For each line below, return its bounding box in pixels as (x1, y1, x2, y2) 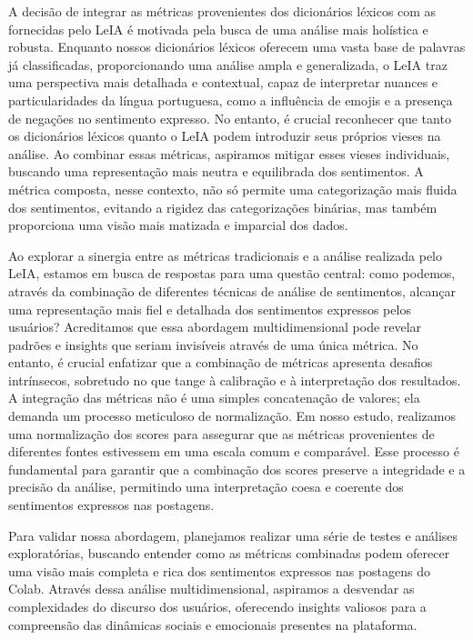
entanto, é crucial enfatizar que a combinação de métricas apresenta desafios (8, 353, 433, 372)
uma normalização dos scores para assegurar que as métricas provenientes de (8, 424, 435, 443)
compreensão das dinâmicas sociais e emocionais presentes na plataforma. (8, 615, 418, 634)
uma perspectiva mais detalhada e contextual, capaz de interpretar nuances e (8, 73, 438, 92)
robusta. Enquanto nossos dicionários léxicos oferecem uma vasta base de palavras (8, 37, 466, 56)
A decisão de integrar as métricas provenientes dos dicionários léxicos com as (8, 2, 437, 20)
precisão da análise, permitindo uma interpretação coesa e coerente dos (8, 477, 404, 496)
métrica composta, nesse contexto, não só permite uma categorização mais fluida (8, 179, 458, 198)
